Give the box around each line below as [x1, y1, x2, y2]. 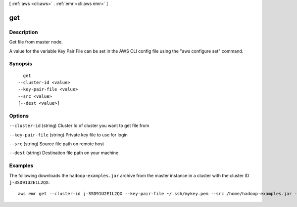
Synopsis [9, 60, 32, 67]
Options [9, 112, 29, 119]
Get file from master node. [9, 39, 63, 45]
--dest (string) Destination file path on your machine [9, 150, 119, 156]
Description [9, 29, 38, 36]
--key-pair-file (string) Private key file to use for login [9, 131, 128, 138]
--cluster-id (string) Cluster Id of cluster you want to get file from [9, 123, 149, 128]
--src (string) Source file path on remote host [9, 141, 104, 147]
